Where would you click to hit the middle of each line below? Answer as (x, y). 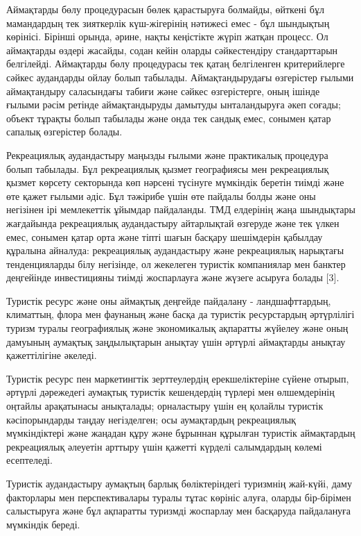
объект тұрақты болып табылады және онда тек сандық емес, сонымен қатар (169, 118)
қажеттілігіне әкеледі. (52, 355)
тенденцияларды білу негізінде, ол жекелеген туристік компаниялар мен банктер (176, 263)
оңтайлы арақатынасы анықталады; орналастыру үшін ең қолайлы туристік (165, 406)
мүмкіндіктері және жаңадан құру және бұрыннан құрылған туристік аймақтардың (181, 433)
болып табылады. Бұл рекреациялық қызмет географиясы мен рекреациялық (168, 168)
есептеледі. (29, 460)
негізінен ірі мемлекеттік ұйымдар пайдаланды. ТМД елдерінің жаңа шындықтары (181, 209)
